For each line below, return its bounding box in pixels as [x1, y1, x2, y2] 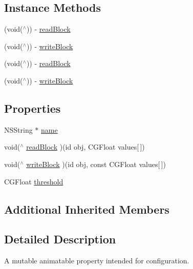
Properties [4, 100, 61, 116]
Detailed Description [4, 231, 116, 247]
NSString [4, 124, 33, 135]
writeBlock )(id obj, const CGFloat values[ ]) [26, 158, 166, 169]
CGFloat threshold [4, 176, 63, 187]
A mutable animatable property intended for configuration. [4, 255, 189, 266]
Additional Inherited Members [4, 201, 169, 217]
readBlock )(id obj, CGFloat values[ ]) [26, 141, 145, 152]
